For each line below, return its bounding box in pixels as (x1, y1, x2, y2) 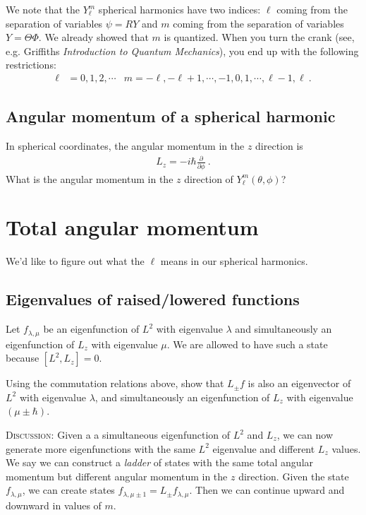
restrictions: (6, 57, 56, 72)
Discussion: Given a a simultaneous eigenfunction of (6, 427, 231, 442)
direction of (184, 171, 233, 186)
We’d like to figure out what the (6, 254, 145, 268)
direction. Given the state (238, 468, 349, 483)
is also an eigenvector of (248, 376, 351, 391)
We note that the (6, 2, 80, 16)
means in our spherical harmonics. (160, 254, 308, 268)
